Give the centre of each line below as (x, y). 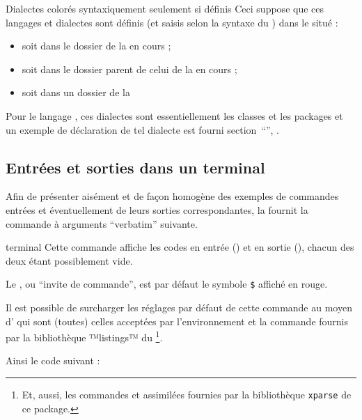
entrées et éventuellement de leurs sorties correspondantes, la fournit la (157, 209)
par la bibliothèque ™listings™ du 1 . (84, 336)
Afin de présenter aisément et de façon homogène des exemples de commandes (172, 196)
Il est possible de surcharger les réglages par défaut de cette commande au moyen (179, 307)
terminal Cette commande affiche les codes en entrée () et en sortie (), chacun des (180, 247)
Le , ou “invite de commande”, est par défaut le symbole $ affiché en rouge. (167, 284)
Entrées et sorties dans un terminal (135, 167)
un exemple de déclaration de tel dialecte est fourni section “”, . (142, 129)
